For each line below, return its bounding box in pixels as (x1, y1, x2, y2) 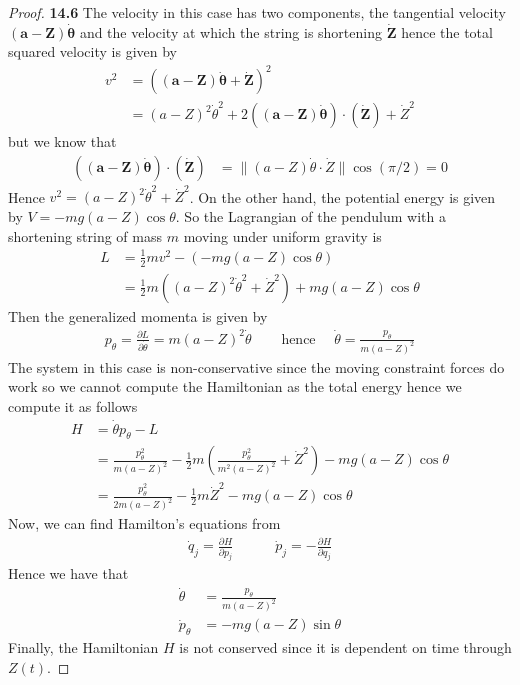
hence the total (401, 21, 493, 42)
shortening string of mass (8, 225, 162, 246)
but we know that (8, 131, 117, 152)
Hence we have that (8, 563, 129, 584)
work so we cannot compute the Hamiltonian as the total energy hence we (8, 376, 462, 397)
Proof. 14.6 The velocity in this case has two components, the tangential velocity (8, 2, 506, 22)
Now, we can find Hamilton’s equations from (8, 513, 281, 534)
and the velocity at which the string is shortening (79, 21, 382, 42)
